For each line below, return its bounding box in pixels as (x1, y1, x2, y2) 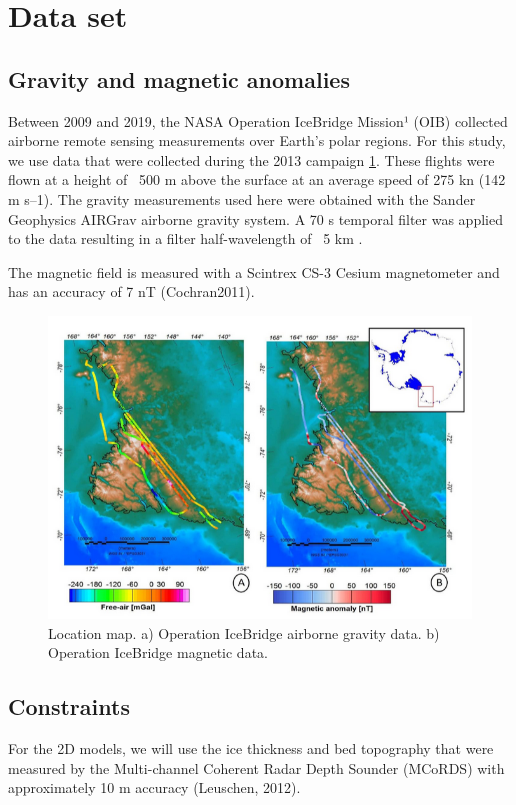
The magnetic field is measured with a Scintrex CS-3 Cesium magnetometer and (8, 261, 500, 282)
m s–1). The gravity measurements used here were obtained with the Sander (8, 188, 476, 209)
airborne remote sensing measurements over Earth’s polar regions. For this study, (8, 130, 506, 151)
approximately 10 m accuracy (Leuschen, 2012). (8, 777, 301, 798)
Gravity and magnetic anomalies (8, 63, 350, 94)
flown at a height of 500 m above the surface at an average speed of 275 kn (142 (8, 169, 506, 190)
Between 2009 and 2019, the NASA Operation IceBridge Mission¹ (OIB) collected (8, 110, 508, 131)
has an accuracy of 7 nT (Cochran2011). (8, 281, 255, 302)
